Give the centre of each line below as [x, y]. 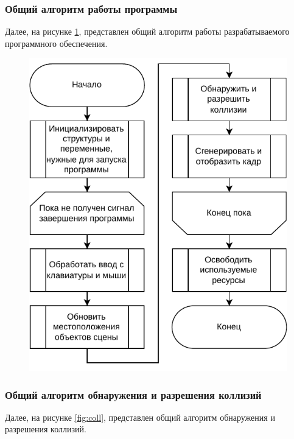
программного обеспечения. [56, 43]
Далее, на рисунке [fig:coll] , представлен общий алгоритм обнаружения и [140, 417]
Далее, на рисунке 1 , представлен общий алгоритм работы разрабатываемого [147, 31]
